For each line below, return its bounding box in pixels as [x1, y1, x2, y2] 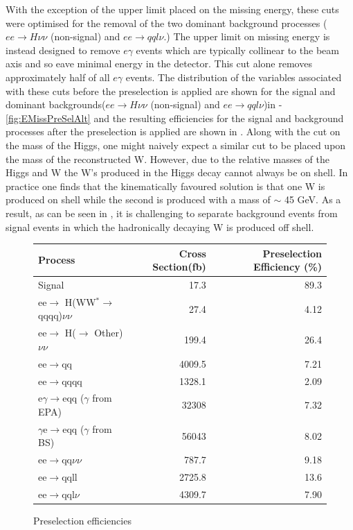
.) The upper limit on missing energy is [163, 29, 330, 44]
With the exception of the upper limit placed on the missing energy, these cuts [6, 2, 339, 16]
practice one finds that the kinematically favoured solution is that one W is [6, 178, 325, 193]
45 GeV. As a [284, 192, 341, 207]
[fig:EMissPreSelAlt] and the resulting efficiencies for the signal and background [6, 110, 344, 125]
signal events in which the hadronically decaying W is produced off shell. [6, 219, 314, 234]
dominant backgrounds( [6, 97, 106, 112]
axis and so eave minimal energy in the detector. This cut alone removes [6, 56, 312, 71]
